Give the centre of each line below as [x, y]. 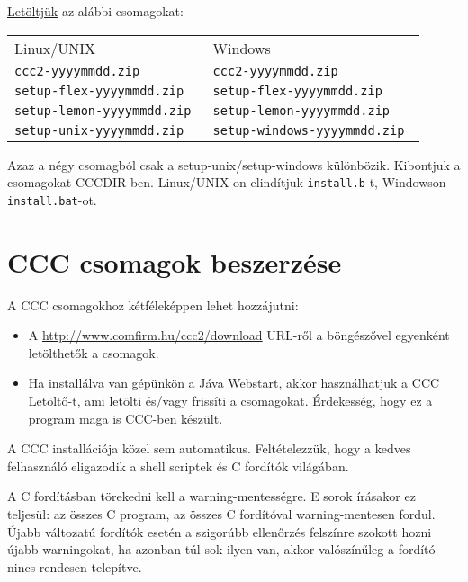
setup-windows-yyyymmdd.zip [309, 130]
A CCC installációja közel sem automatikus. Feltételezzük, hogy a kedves [209, 448]
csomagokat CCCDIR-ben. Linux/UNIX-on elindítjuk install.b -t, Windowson [227, 182]
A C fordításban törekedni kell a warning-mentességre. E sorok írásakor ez [211, 496]
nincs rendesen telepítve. [75, 566]
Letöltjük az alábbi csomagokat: [95, 11]
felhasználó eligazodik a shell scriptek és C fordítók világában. [178, 466]
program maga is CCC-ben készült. [126, 418]
